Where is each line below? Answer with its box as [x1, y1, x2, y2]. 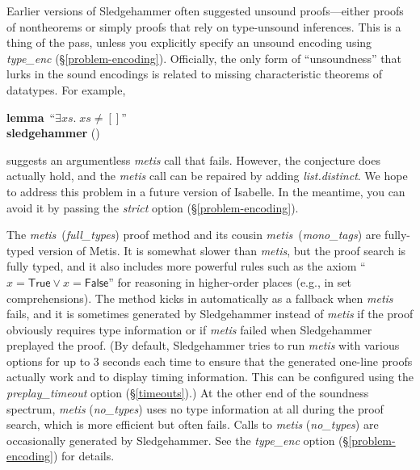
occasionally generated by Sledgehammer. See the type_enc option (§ [6, 431, 349, 448]
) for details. [52, 447, 115, 464]
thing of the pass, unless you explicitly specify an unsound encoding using [6, 34, 372, 51]
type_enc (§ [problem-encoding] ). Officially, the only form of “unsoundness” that [6, 49, 401, 66]
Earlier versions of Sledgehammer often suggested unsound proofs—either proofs [6, 2, 404, 19]
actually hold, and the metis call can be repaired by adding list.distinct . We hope [6, 167, 408, 184]
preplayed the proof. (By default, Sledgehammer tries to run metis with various [6, 337, 400, 354]
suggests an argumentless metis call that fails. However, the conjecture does [6, 151, 380, 168]
